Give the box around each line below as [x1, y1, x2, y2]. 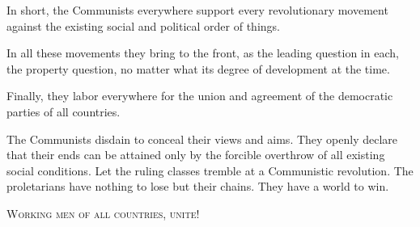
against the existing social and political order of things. [6, 17, 280, 34]
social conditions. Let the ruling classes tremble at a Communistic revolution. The [6, 162, 414, 179]
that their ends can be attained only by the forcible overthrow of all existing [6, 146, 385, 163]
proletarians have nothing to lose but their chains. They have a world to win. [6, 178, 389, 195]
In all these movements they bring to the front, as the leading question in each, [6, 44, 399, 61]
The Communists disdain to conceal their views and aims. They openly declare [6, 130, 398, 147]
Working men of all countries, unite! [6, 204, 200, 221]
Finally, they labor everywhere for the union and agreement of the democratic [6, 87, 393, 104]
